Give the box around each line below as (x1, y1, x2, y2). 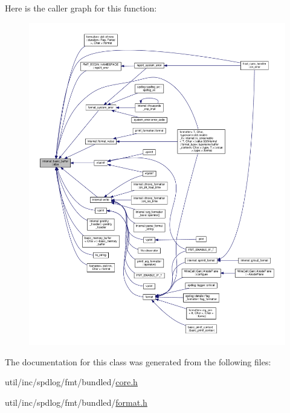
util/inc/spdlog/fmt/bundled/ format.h (5, 395, 147, 408)
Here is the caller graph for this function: (5, 2, 157, 14)
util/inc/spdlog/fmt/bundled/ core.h (5, 376, 138, 388)
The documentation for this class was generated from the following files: (5, 355, 271, 368)
